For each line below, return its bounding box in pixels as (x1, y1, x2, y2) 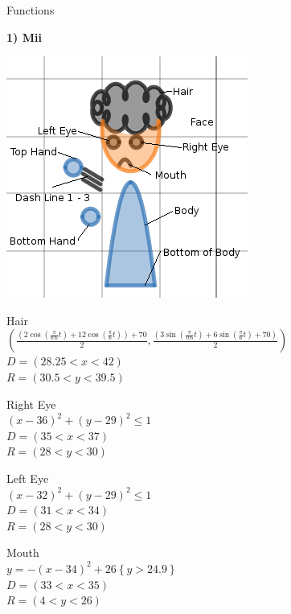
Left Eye (6, 469, 49, 486)
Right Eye (6, 395, 56, 412)
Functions (6, 2, 55, 18)
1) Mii (6, 28, 42, 45)
